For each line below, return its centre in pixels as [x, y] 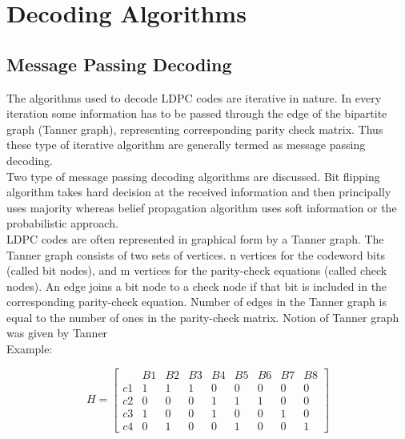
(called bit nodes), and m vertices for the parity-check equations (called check [197, 270]
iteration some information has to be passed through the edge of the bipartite [197, 113]
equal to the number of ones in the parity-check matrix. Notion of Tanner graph [203, 317]
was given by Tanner [57, 333]
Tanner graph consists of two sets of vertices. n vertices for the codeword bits [196, 254]
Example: [30, 349]
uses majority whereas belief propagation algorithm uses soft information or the [202, 207]
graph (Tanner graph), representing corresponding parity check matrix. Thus [195, 129]
